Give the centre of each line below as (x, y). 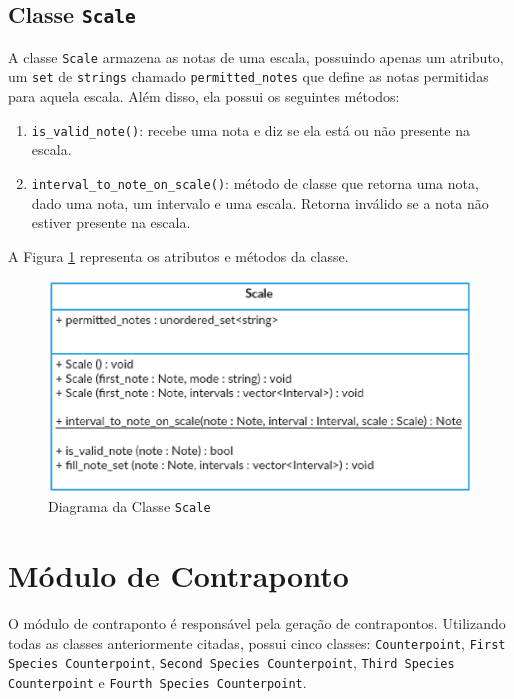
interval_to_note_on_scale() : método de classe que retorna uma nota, (255, 182)
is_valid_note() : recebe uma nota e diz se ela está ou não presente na (250, 129)
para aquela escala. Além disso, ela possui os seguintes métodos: (204, 96)
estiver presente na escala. (111, 222)
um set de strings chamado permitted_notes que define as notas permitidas (248, 76)
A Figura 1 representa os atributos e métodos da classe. (178, 255)
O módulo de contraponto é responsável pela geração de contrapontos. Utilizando (257, 623)
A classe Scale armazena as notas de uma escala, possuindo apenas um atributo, (256, 56)
